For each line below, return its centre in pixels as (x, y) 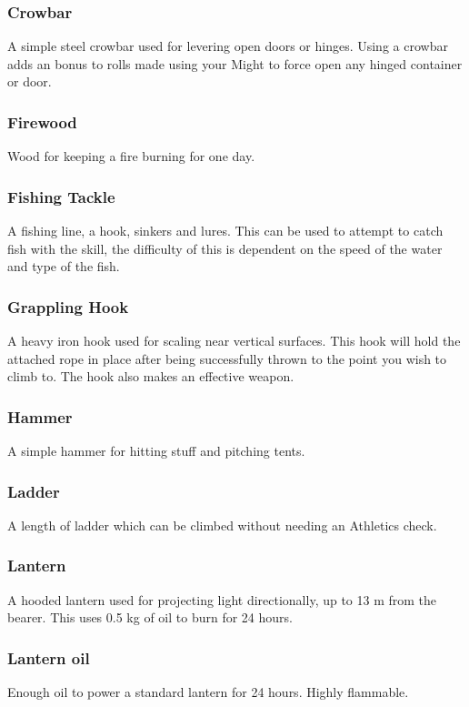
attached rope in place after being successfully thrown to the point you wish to (227, 358)
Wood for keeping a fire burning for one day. (131, 156)
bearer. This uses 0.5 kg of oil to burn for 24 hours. (150, 617)
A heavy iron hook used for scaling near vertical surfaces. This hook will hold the (234, 341)
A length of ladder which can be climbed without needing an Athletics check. (222, 525)
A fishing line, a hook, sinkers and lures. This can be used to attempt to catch (225, 231)
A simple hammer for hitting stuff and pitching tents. (156, 451)
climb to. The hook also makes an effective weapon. (151, 376)
